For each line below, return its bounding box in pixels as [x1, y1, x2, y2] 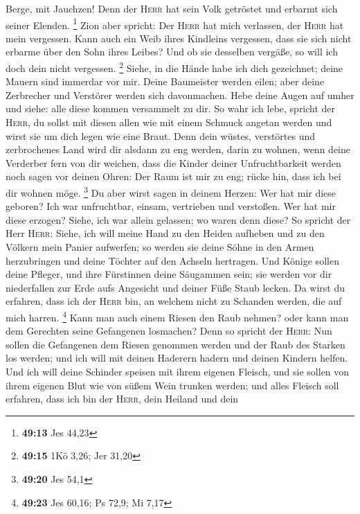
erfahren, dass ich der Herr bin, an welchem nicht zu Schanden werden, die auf [6, 294, 342, 308]
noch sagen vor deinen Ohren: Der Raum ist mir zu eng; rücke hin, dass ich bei [6, 169, 341, 184]
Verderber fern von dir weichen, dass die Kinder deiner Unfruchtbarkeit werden [6, 155, 341, 170]
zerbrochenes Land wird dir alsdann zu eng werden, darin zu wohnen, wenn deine [6, 142, 350, 157]
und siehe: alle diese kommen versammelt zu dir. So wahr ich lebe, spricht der [6, 101, 336, 116]
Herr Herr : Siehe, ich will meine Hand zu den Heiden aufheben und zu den [6, 226, 325, 240]
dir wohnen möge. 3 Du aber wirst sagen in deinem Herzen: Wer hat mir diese [6, 184, 336, 200]
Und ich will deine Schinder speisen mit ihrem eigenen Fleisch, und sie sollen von [6, 364, 350, 379]
